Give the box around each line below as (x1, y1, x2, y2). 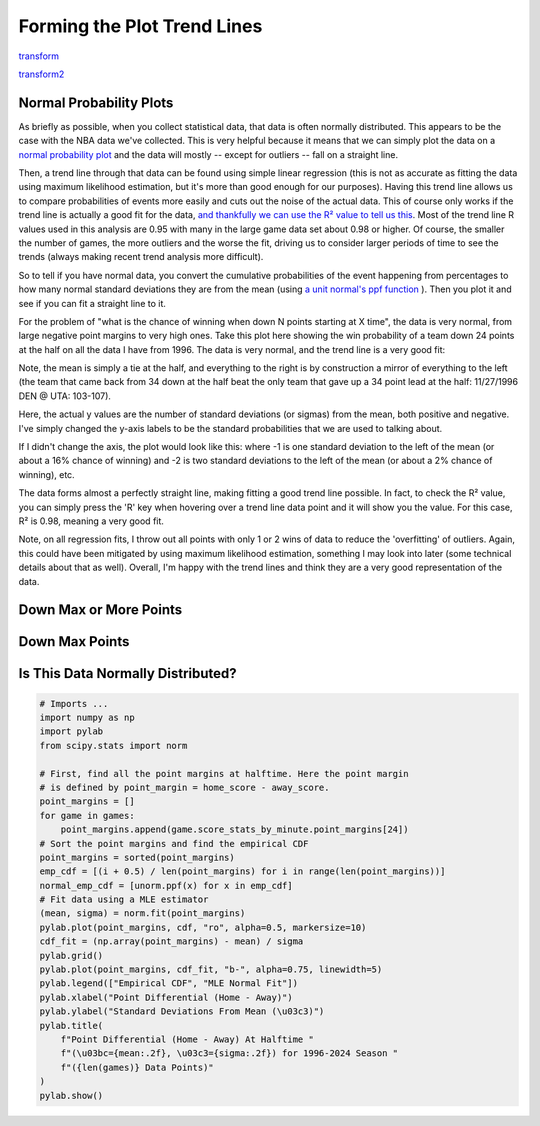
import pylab (39, 726, 104, 737)
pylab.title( (39, 1020, 104, 1031)
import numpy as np (39, 711, 135, 723)
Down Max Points (18, 633, 130, 650)
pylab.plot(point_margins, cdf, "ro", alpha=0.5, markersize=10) (39, 921, 367, 933)
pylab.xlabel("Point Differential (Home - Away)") (39, 991, 294, 1003)
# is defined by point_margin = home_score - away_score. (39, 781, 330, 793)
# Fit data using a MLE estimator (39, 894, 209, 905)
